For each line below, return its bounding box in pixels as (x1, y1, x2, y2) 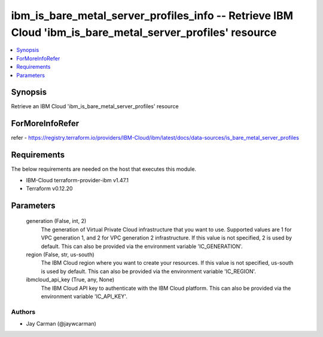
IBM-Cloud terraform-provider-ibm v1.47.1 (26, 176, 129, 183)
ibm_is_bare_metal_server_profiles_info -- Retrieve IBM (11, 9, 293, 22)
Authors (11, 308, 36, 316)
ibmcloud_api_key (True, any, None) (26, 276, 115, 283)
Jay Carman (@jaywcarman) (26, 320, 97, 327)
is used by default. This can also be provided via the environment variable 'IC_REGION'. (41, 268, 257, 275)
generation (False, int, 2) (26, 217, 87, 225)
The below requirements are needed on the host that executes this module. (11, 166, 197, 173)
